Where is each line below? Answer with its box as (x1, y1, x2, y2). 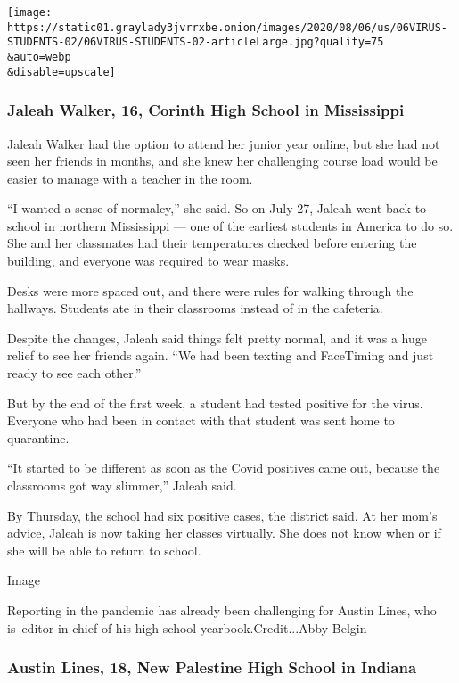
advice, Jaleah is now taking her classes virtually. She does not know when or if (7, 523, 441, 542)
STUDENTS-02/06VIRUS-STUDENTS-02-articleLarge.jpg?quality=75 (7, 36, 384, 49)
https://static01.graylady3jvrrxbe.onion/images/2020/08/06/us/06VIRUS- (7, 21, 447, 34)
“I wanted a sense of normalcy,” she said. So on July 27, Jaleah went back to (7, 199, 427, 218)
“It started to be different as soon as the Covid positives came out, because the (7, 458, 440, 477)
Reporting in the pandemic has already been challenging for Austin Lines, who (7, 600, 437, 619)
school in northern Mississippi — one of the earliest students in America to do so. (7, 216, 454, 235)
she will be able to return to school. (7, 540, 201, 559)
